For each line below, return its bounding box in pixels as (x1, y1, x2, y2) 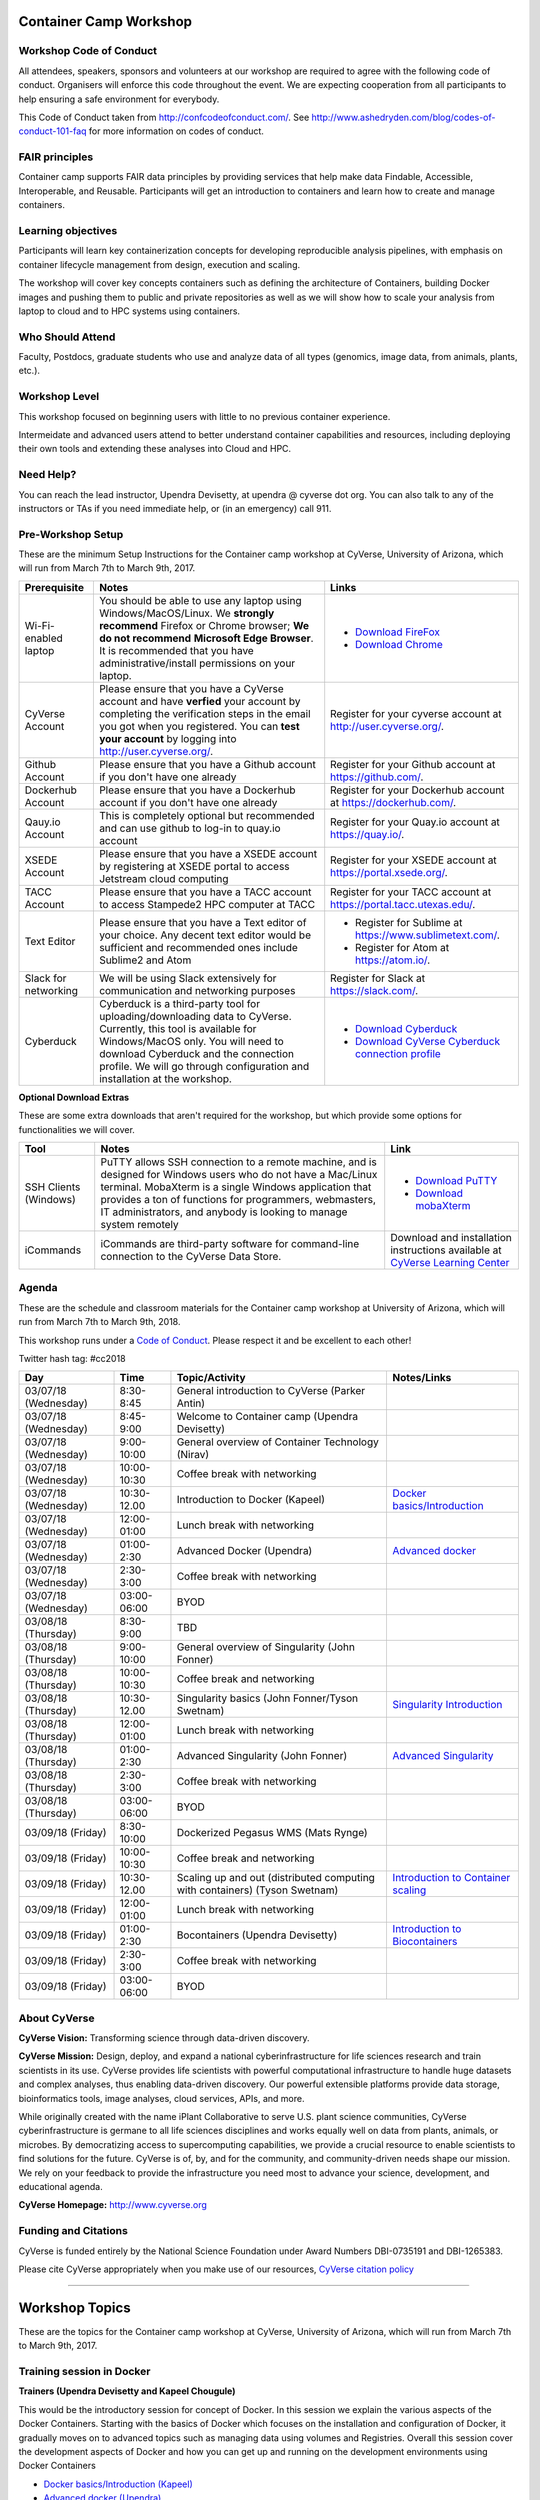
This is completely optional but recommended (98, 808, 315, 822)
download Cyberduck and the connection (98, 1046, 295, 1060)
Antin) (176, 1396, 205, 1410)
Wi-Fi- (24, 618, 55, 632)
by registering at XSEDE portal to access (98, 859, 290, 873)
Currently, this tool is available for (98, 1021, 257, 1035)
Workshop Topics (18, 2299, 131, 2316)
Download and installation (390, 1231, 512, 1245)
